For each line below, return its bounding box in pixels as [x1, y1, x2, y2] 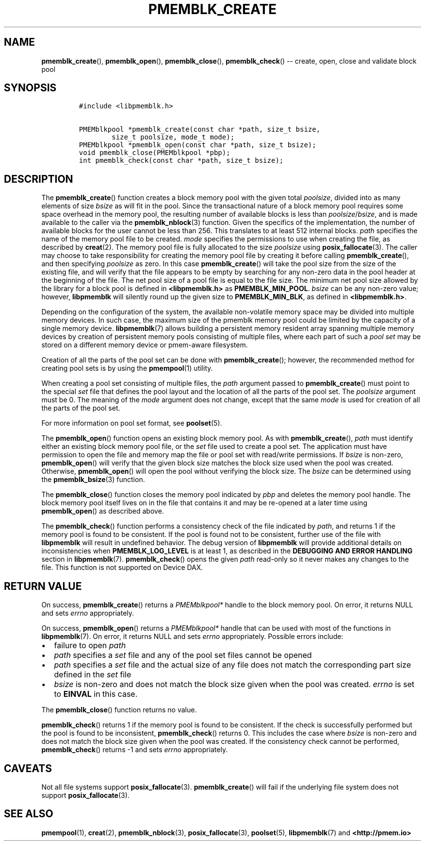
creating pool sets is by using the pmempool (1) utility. [41, 364, 213, 373]
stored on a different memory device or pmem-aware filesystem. [41, 341, 248, 349]
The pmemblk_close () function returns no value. [41, 706, 197, 714]
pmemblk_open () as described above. [41, 507, 164, 516]
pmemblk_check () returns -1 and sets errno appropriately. [41, 745, 228, 754]
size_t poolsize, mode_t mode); [112, 133, 235, 141]
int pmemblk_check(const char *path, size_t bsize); [79, 156, 284, 165]
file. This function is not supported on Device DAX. [41, 563, 203, 572]
